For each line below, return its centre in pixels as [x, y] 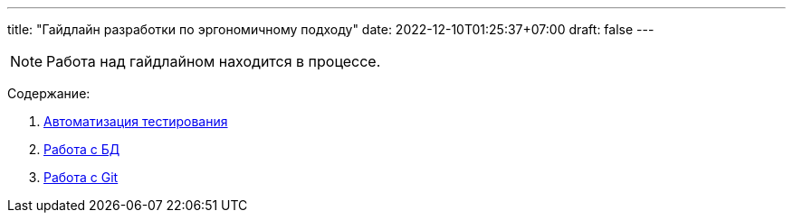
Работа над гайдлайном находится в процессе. [214, 61]
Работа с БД [82, 149]
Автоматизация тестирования [136, 121]
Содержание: [49, 93]
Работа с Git [81, 177]
